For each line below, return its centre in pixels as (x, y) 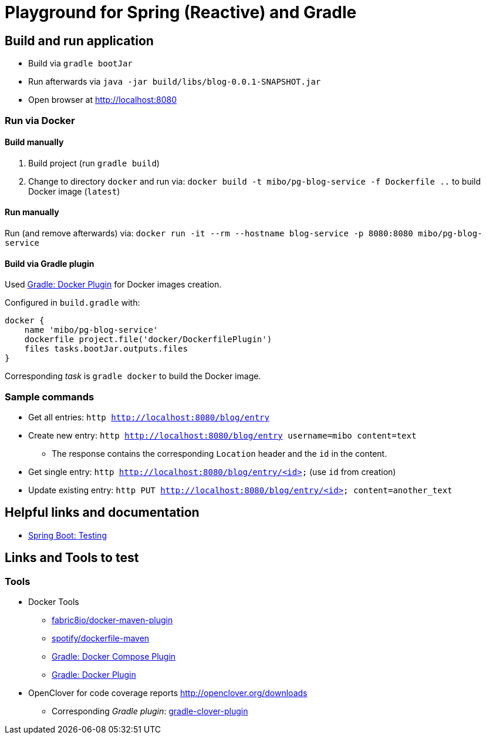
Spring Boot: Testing (67, 535)
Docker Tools (54, 602)
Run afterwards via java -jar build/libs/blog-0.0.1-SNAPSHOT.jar (175, 82)
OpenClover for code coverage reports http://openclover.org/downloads (168, 693)
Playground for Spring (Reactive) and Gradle (181, 12)
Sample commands (50, 397)
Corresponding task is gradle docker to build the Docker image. (133, 376)
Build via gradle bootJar (80, 63)
